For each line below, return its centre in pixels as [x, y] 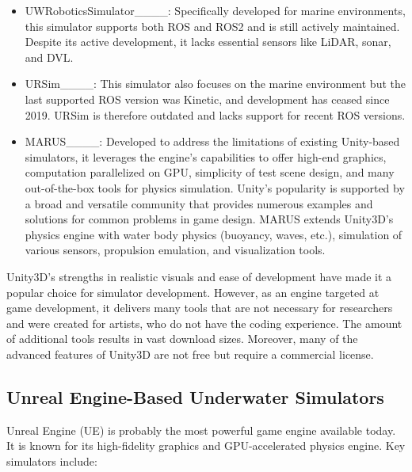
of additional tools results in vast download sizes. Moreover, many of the [182, 339]
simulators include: [52, 461]
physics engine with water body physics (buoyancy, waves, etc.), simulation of [214, 234]
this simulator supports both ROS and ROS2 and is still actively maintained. [212, 26]
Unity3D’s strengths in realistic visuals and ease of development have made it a [199, 276]
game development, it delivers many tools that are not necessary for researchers [200, 308]
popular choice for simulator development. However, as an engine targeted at [193, 292]
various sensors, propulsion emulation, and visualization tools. [175, 250]
